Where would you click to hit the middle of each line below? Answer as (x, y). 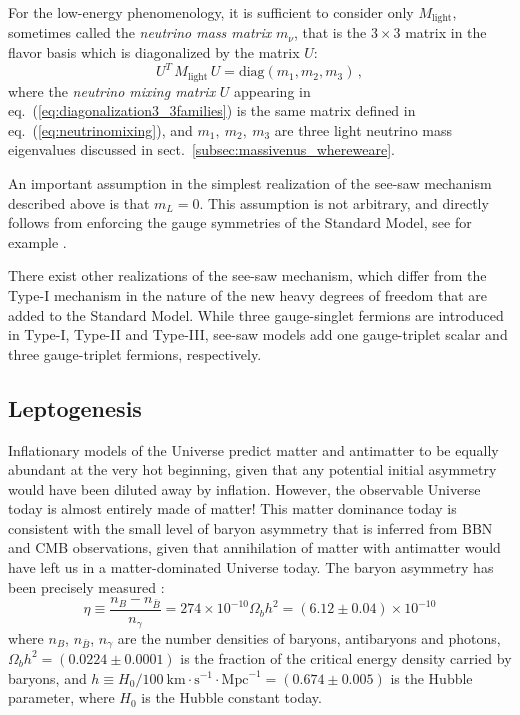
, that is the (330, 32)
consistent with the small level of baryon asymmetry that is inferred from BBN (250, 527)
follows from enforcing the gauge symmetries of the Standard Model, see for (240, 222)
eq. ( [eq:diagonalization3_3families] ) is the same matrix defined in (212, 110)
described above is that (79, 202)
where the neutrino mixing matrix (112, 90)
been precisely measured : (86, 586)
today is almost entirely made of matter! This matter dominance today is (232, 508)
